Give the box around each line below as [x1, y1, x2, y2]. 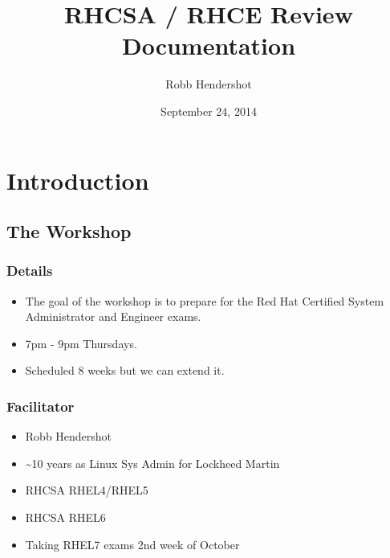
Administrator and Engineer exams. [25, 308, 201, 325]
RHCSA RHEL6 [25, 509, 106, 526]
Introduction [6, 163, 149, 196]
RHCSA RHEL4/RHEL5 [25, 482, 148, 499]
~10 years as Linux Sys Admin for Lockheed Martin [25, 454, 280, 471]
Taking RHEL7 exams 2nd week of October [25, 535, 240, 552]
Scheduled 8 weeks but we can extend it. [25, 362, 225, 379]
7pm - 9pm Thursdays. [25, 334, 137, 351]
